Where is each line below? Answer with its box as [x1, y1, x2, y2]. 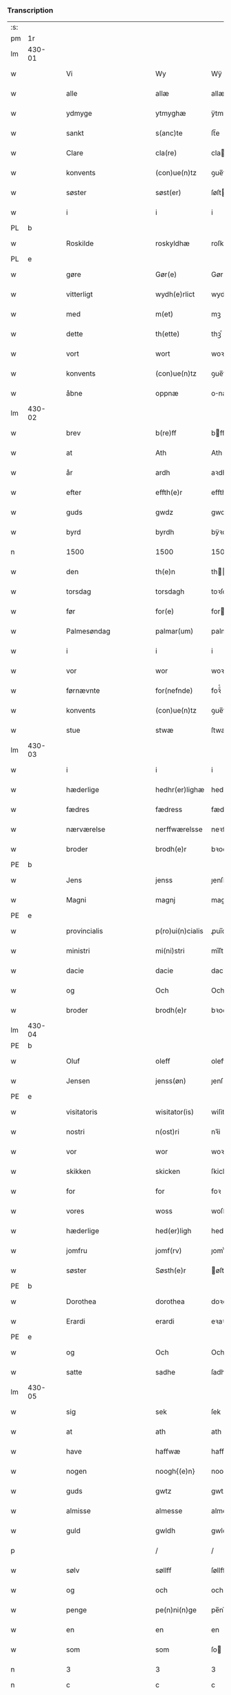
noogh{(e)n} [155, 1467, 195, 1476]
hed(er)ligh [155, 1226, 192, 1236]
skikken [66, 1167, 91, 1177]
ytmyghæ [155, 109, 186, 119]
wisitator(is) [155, 1107, 195, 1117]
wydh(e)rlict [155, 290, 195, 299]
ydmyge [66, 109, 93, 119]
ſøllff [210, 1565, 225, 1575]
